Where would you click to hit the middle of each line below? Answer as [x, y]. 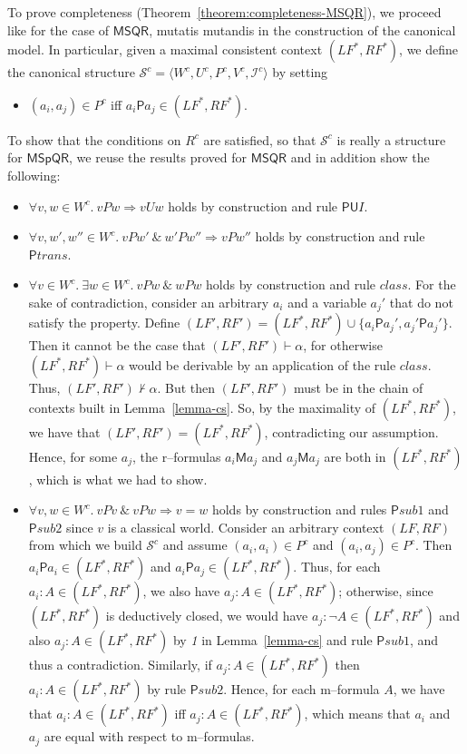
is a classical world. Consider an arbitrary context [246, 527]
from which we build [85, 545]
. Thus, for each [337, 567]
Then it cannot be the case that [117, 345]
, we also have [181, 591]
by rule [166, 689]
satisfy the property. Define [104, 323]
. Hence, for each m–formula [302, 689]
